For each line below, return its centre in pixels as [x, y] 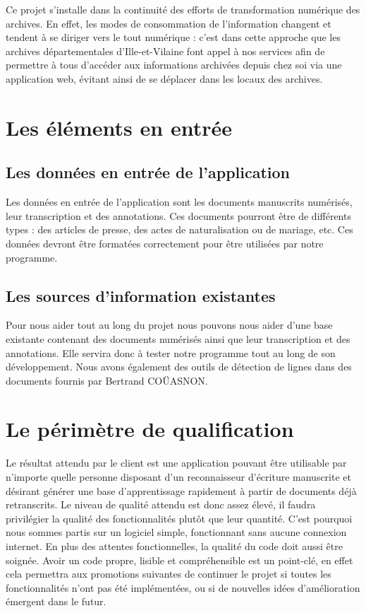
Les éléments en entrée [119, 127]
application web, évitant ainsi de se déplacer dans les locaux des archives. [164, 78]
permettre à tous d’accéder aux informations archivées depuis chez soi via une [174, 65]
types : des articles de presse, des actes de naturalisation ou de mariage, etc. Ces [179, 229]
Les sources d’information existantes [141, 295]
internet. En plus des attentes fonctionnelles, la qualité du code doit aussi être [174, 545]
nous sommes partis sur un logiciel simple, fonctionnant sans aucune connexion [176, 532]
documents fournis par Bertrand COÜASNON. [107, 380]
